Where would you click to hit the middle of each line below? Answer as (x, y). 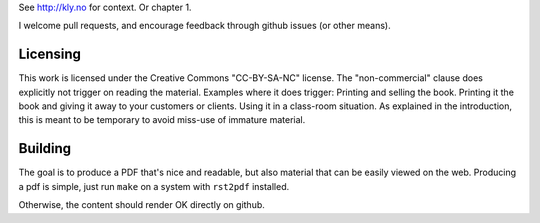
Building (45, 148)
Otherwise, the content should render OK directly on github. (141, 205)
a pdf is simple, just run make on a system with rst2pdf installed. (154, 186)
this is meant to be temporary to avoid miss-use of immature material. (162, 120)
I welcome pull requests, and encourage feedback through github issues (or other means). (204, 26)
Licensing (50, 54)
